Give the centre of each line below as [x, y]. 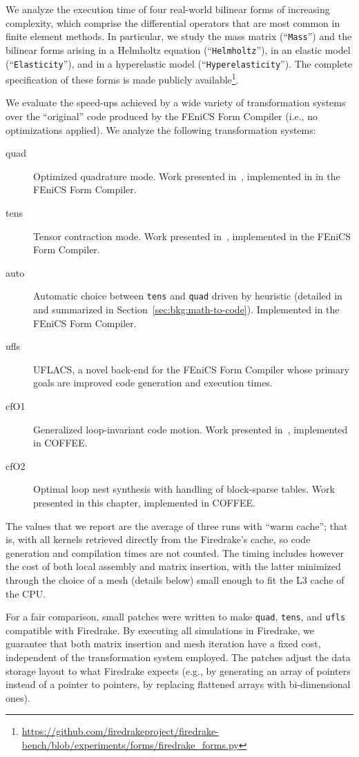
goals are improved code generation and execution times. [153, 383]
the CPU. [26, 593]
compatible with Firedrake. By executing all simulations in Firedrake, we [160, 630]
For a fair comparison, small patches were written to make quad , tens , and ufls [176, 617]
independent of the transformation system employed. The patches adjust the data [178, 657]
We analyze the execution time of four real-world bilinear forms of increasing [168, 9]
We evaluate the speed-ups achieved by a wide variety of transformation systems [176, 102]
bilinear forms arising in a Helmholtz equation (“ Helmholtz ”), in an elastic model [178, 49]
